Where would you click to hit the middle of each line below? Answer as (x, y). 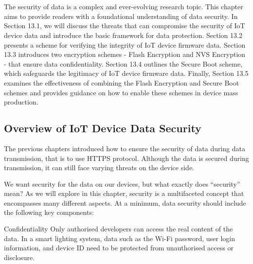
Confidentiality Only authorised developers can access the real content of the (118, 229)
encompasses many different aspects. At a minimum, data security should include (125, 202)
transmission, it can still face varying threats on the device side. (99, 167)
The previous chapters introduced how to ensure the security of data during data (125, 148)
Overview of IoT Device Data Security (103, 128)
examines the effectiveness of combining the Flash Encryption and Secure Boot (122, 82)
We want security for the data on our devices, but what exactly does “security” (122, 184)
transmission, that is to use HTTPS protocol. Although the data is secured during (126, 158)
